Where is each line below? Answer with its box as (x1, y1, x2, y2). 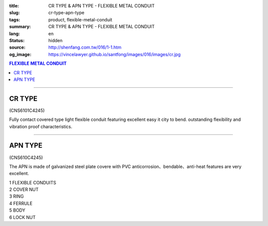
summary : (9, 24, 31, 30)
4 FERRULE (9, 200, 33, 206)
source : (9, 45, 26, 51)
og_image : (9, 51, 32, 57)
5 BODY (9, 207, 26, 213)
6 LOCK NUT (9, 214, 36, 220)
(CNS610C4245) (9, 154, 43, 161)
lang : (9, 30, 20, 37)
